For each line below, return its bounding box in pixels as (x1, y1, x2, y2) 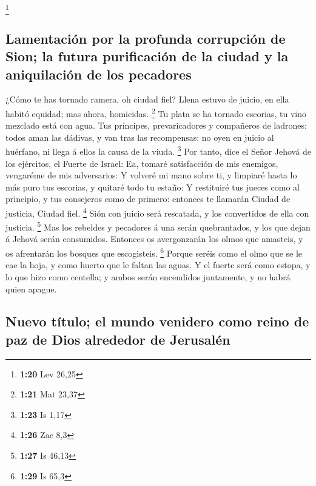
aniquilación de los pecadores (5, 64, 192, 83)
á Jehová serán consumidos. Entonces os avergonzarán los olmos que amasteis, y (5, 232, 303, 245)
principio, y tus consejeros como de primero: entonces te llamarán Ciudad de (5, 192, 291, 205)
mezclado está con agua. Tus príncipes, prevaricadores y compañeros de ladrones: (5, 119, 307, 132)
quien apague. (5, 282, 57, 295)
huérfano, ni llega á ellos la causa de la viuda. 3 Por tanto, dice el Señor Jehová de (5, 143, 311, 157)
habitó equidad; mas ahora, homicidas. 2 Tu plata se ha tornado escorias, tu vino (5, 105, 306, 120)
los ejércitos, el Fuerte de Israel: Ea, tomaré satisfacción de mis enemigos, (5, 157, 278, 169)
